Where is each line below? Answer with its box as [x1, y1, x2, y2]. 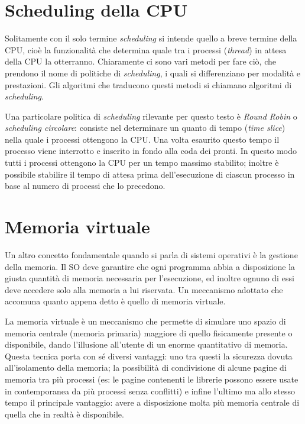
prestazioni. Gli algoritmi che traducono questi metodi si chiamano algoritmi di [5, 78, 292, 91]
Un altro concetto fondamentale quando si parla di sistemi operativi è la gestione [5, 248, 298, 261]
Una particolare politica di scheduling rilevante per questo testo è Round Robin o [5, 110, 297, 122]
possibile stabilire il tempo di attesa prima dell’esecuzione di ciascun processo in [5, 168, 295, 180]
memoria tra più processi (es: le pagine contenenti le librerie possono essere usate [5, 372, 298, 385]
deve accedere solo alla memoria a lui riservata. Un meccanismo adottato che [5, 283, 283, 295]
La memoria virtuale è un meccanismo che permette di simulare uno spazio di [5, 314, 286, 327]
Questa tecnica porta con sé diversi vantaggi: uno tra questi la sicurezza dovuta [5, 349, 293, 362]
